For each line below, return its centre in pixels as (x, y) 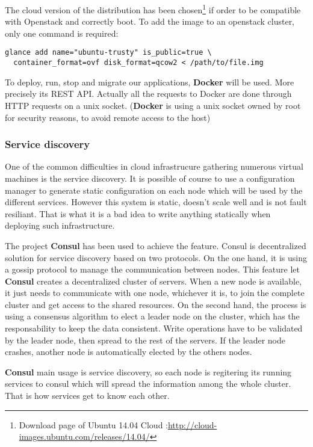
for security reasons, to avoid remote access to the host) (108, 117)
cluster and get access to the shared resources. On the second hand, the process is (156, 304)
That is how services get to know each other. (87, 396)
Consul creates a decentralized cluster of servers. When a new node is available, (153, 281)
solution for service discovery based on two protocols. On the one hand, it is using (156, 257)
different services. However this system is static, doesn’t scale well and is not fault (156, 202)
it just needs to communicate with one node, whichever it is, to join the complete (155, 293)
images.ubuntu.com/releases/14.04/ (84, 436)
